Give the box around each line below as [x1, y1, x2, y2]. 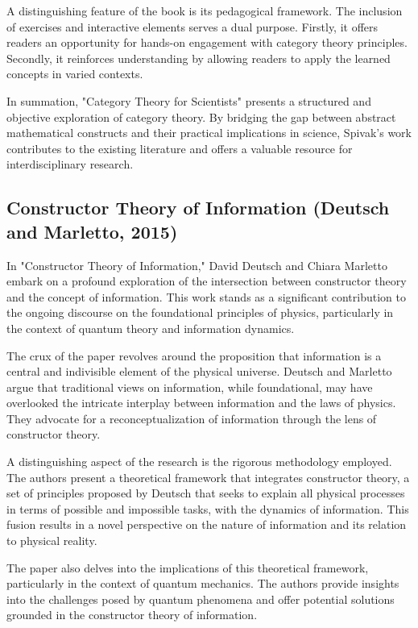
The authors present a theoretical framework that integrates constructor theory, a [6, 468, 410, 485]
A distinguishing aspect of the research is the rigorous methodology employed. [6, 453, 392, 470]
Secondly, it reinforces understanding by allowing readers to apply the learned [6, 49, 391, 66]
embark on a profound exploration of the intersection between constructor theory [6, 272, 407, 289]
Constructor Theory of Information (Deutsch [6, 195, 390, 220]
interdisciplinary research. [6, 156, 134, 173]
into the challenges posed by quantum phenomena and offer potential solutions [6, 590, 395, 607]
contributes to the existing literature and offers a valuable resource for [6, 139, 353, 156]
